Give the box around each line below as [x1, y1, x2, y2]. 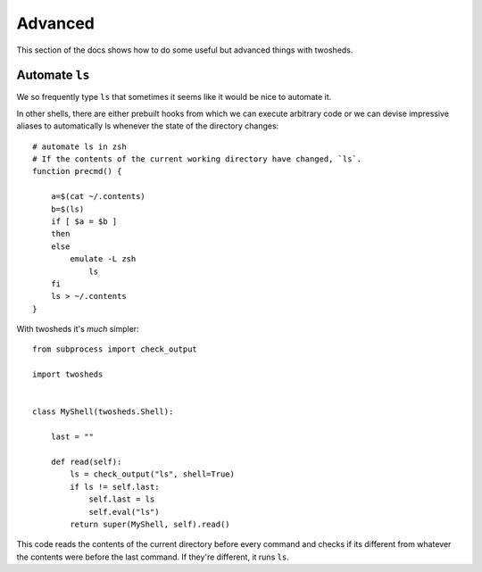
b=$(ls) [50, 203, 85, 214]
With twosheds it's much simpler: [16, 324, 139, 335]
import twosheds [32, 369, 104, 379]
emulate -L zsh [70, 254, 137, 264]
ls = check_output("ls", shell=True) [70, 469, 236, 479]
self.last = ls [88, 494, 155, 504]
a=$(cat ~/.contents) [50, 192, 146, 202]
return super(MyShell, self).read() [70, 518, 231, 529]
